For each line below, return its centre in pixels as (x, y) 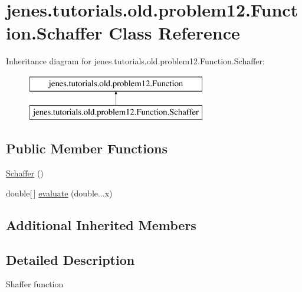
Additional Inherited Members (101, 224)
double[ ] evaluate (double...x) (59, 193)
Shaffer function (35, 284)
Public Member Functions (87, 148)
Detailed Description (70, 259)
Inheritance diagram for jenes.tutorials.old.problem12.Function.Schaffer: (135, 61)
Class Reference (174, 33)
